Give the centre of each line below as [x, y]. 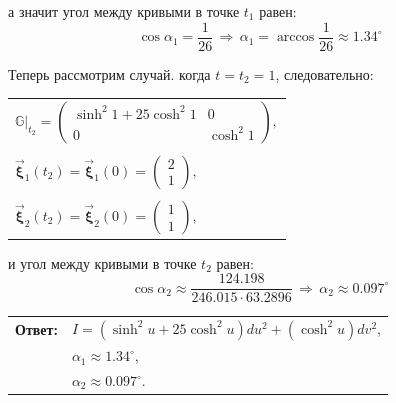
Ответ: [36, 329]
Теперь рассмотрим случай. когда [109, 73]
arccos [295, 37]
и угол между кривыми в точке [102, 262]
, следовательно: [324, 73]
